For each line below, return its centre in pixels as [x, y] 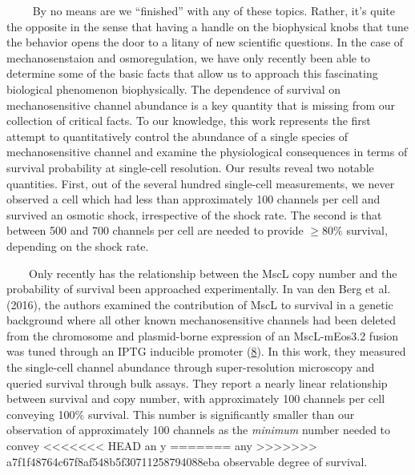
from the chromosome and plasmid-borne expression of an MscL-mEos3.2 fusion [203, 335]
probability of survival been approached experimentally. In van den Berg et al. [199, 289]
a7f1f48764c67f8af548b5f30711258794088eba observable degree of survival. [187, 461]
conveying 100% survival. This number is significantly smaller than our [181, 414]
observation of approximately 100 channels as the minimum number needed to [199, 430]
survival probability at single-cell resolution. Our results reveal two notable [190, 167]
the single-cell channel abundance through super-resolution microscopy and [191, 367]
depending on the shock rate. [78, 246]
